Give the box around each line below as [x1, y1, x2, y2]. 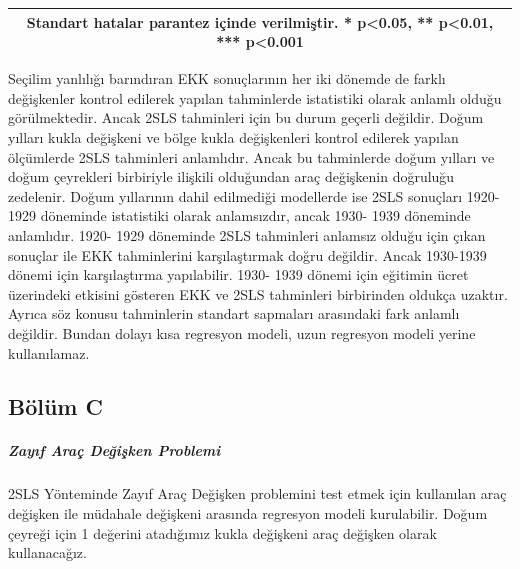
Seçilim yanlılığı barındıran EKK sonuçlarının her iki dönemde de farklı [8, 68, 446, 89]
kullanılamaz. [8, 342, 90, 363]
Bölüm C [8, 391, 103, 422]
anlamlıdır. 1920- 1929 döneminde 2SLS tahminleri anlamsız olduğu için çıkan [8, 224, 486, 245]
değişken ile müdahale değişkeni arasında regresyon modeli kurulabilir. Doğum [8, 503, 488, 524]
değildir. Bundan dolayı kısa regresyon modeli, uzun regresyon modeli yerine [8, 322, 476, 343]
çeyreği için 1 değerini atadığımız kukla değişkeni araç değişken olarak [8, 522, 437, 543]
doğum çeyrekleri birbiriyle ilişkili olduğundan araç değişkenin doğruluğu [8, 166, 455, 187]
